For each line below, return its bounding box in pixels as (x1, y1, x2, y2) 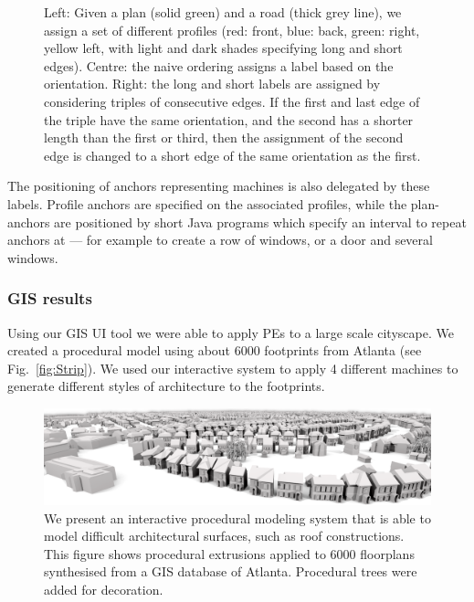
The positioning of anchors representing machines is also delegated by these (7, 176, 430, 195)
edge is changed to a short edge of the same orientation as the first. (44, 145, 421, 164)
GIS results (7, 287, 92, 310)
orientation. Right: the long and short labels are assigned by (44, 74, 381, 93)
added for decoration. (44, 579, 163, 598)
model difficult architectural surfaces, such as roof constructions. (44, 526, 405, 545)
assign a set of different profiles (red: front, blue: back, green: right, (44, 20, 420, 39)
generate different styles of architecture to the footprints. (7, 376, 325, 396)
